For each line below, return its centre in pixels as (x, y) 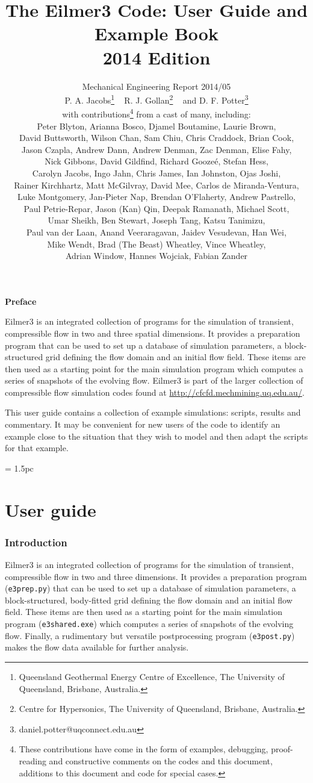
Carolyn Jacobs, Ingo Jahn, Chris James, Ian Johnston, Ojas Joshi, (156, 173)
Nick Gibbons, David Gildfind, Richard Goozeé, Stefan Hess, (156, 161)
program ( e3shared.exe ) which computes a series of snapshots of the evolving (149, 624)
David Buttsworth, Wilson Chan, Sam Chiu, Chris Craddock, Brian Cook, (156, 138)
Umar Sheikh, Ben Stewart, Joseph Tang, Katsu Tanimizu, (156, 220)
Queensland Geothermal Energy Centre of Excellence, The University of (152, 676)
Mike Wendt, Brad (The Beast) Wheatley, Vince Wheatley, (156, 244)
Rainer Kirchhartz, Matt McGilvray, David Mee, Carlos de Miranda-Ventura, (156, 185)
